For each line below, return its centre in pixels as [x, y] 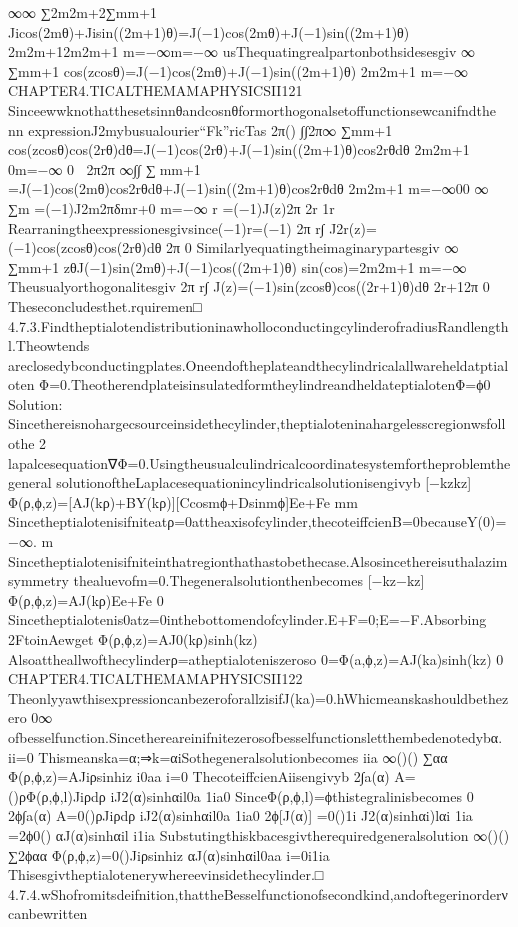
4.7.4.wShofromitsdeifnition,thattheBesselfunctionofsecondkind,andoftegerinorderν [258, 893]
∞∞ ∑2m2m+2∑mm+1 [83, 12]
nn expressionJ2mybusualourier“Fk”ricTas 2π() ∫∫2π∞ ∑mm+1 [200, 129]
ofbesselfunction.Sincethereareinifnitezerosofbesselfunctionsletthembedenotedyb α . [255, 736]
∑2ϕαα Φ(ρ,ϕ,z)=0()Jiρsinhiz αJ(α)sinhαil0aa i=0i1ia [169, 854]
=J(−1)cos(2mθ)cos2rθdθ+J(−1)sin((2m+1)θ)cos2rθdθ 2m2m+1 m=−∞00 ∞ [248, 188]
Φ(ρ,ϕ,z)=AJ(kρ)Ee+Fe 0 [86, 599]
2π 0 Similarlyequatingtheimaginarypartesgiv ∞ [312, 247]
